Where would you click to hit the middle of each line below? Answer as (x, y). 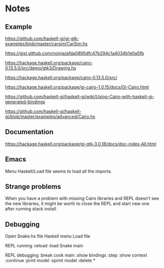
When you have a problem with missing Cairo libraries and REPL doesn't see (82, 198)
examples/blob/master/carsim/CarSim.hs (47, 44)
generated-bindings (25, 102)
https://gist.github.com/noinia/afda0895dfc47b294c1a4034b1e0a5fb (75, 53)
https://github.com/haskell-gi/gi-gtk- (42, 38)
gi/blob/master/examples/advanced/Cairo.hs (50, 117)
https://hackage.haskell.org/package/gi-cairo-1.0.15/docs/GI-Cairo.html (77, 87)
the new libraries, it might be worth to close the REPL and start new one (77, 204)
